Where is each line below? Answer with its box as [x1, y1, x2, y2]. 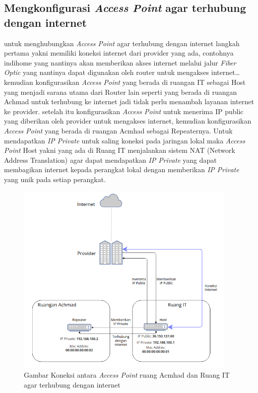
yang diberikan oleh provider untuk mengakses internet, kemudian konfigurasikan [4, 116, 252, 126]
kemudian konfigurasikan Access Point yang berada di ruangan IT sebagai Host [4, 76, 246, 87]
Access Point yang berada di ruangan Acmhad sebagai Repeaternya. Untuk [4, 125, 233, 135]
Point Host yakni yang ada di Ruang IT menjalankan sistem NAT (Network [4, 145, 235, 155]
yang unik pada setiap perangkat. [4, 174, 106, 184]
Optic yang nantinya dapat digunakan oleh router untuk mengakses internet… [4, 67, 240, 77]
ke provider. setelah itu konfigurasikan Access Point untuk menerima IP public [4, 106, 244, 116]
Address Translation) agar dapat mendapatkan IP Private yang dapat [4, 154, 217, 165]
